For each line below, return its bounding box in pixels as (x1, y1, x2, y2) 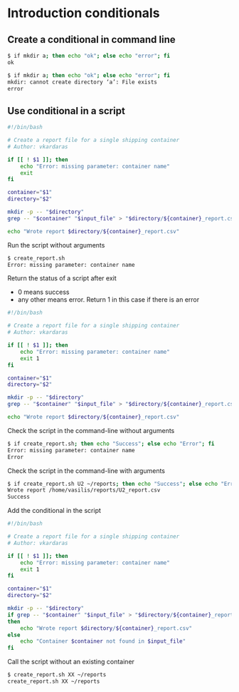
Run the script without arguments (7, 240, 105, 249)
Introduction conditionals (7, 5, 160, 21)
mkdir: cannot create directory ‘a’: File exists (7, 78, 158, 86)
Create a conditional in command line (7, 34, 176, 46)
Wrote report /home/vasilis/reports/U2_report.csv (7, 487, 161, 494)
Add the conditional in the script (7, 507, 102, 515)
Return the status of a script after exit (7, 274, 117, 283)
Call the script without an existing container (7, 658, 135, 666)
